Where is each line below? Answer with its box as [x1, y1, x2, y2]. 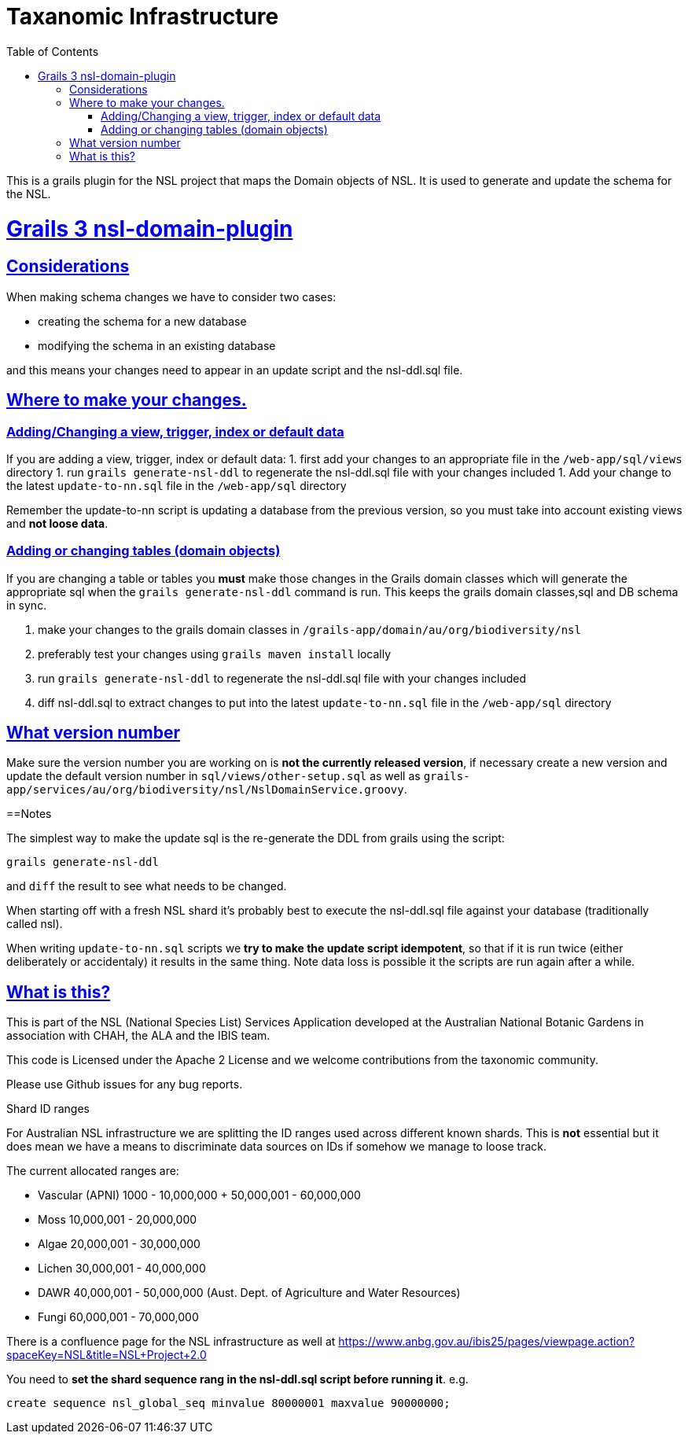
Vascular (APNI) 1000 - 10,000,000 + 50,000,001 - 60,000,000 [38, 1188, 361, 1202]
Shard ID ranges [6, 1102, 90, 1116]
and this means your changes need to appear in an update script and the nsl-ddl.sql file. [6, 363, 463, 377]
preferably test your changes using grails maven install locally [38, 646, 392, 661]
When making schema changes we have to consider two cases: [6, 289, 337, 304]
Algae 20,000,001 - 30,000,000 [38, 1237, 201, 1251]
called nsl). [6, 917, 63, 931]
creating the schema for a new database [38, 314, 247, 328]
